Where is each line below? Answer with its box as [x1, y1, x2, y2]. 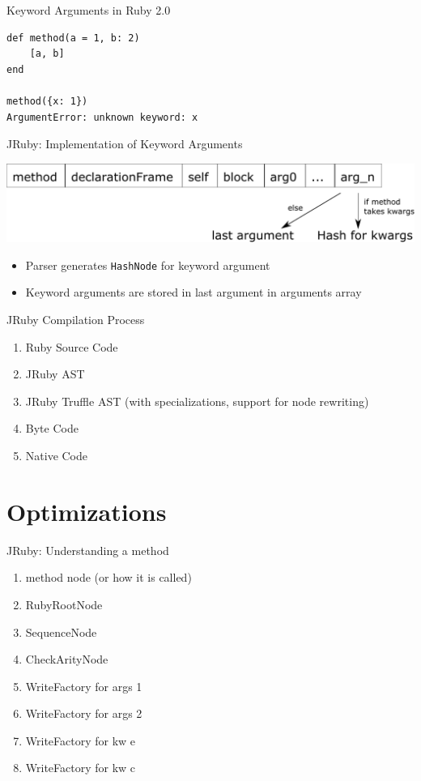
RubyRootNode [25, 595, 103, 612]
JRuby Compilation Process [6, 311, 145, 328]
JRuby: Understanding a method [6, 541, 169, 558]
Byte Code [25, 420, 79, 437]
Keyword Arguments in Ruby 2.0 [6, 2, 171, 18]
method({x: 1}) [6, 95, 88, 107]
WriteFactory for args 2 [25, 705, 142, 722]
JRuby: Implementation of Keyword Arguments [6, 135, 243, 152]
